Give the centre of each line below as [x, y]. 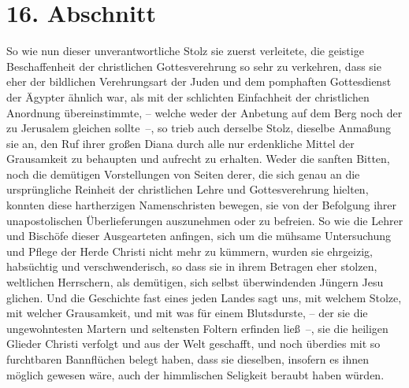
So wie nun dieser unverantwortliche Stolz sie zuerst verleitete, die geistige [185, 51]
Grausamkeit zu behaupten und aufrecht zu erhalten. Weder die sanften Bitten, [198, 159]
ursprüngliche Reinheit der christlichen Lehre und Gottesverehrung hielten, [188, 189]
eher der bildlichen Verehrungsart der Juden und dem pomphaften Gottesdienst [199, 81]
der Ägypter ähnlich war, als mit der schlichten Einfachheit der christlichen [188, 96]
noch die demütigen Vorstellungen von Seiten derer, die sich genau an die [183, 174]
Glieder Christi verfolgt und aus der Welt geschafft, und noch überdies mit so [193, 344]
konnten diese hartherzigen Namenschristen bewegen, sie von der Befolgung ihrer [201, 205]
